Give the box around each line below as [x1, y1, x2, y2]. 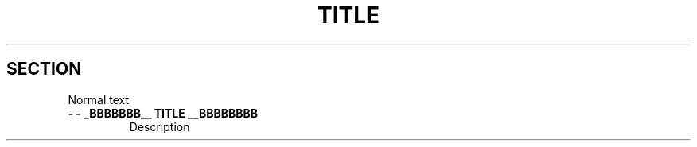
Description [129, 119, 190, 133]
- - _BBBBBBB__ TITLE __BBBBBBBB [68, 106, 258, 120]
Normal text [68, 92, 130, 106]
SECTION [6, 59, 82, 79]
